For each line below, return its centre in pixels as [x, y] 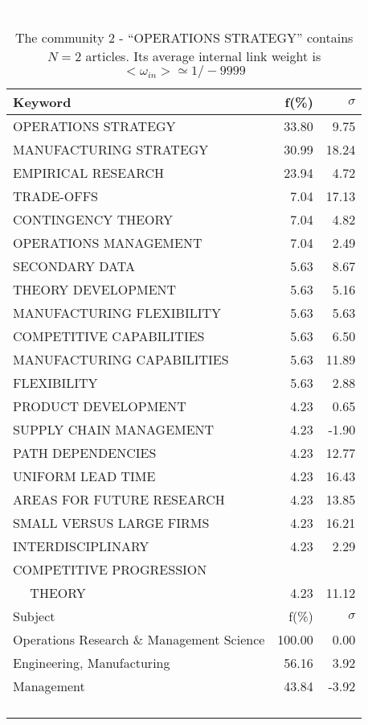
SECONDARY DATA [74, 266]
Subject [34, 616]
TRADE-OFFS [56, 196]
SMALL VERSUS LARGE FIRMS [111, 522]
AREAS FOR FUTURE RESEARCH [119, 499]
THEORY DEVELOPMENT [95, 289]
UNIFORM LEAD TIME [84, 476]
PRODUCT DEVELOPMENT [100, 406]
